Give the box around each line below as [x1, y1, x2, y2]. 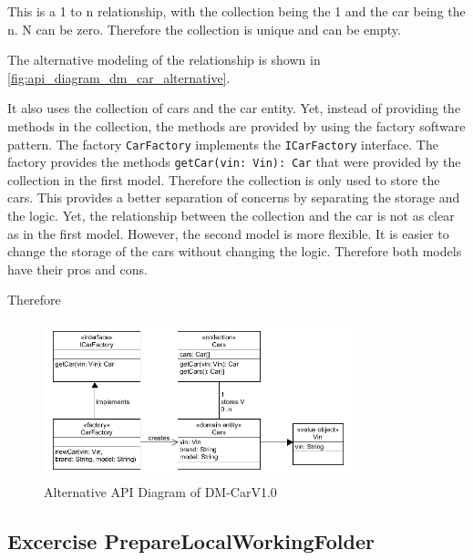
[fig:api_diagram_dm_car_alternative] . [7, 67, 231, 87]
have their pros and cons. [7, 259, 148, 278]
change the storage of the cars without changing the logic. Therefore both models [7, 242, 462, 261]
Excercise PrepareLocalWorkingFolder [7, 526, 375, 555]
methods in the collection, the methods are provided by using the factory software [7, 116, 466, 135]
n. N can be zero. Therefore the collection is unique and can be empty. [7, 19, 401, 38]
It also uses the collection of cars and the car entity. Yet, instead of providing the [7, 99, 461, 118]
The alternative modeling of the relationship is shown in [7, 50, 321, 69]
